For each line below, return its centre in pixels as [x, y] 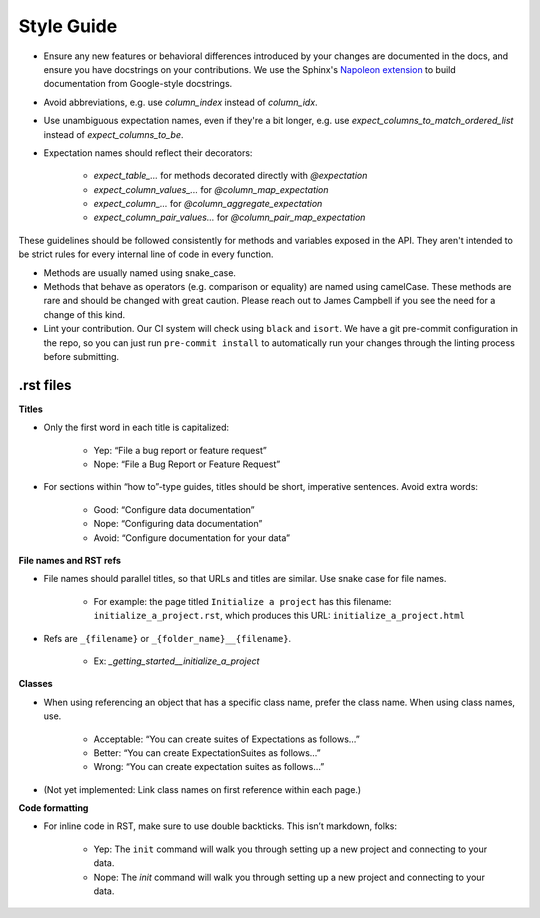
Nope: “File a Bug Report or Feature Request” [187, 464]
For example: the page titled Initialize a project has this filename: [242, 601]
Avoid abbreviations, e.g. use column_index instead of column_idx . [181, 102]
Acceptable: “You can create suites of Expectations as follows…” [226, 739]
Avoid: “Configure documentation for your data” [191, 537]
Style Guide [68, 26]
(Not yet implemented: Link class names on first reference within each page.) [202, 789]
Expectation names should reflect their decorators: [148, 152]
